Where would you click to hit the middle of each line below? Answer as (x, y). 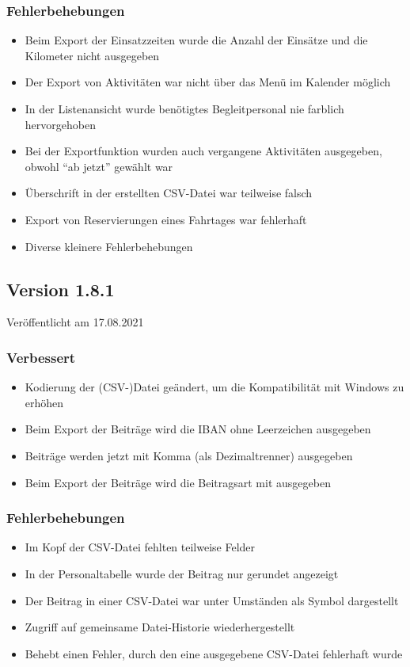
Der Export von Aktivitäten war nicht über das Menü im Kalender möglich (208, 82)
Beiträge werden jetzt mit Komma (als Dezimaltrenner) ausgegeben (189, 455)
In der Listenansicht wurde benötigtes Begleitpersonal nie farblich (184, 109)
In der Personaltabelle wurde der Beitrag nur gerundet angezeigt (182, 573)
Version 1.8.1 (61, 289)
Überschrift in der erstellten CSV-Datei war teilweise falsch (169, 193)
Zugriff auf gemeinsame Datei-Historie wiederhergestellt (160, 627)
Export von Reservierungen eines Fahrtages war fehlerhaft (166, 219)
